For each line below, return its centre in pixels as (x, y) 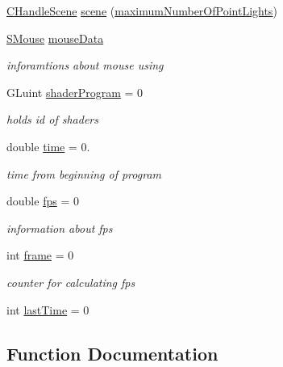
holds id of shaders (52, 119)
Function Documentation (112, 353)
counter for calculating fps (71, 282)
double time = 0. (48, 146)
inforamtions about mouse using (85, 65)
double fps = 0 (43, 201)
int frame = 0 (40, 255)
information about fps (60, 228)
